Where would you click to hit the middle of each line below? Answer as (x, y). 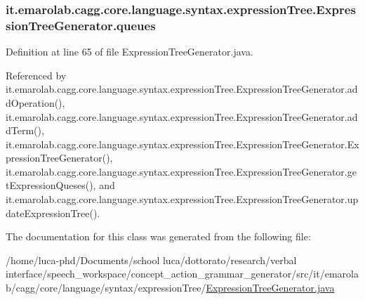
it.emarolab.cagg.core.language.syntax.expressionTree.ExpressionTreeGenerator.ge (181, 171)
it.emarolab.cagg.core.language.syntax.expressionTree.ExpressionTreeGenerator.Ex (182, 144)
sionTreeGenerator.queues (81, 25)
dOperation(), (35, 102)
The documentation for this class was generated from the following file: (158, 236)
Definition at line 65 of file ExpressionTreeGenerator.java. (130, 52)
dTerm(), (25, 130)
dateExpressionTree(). (53, 213)
